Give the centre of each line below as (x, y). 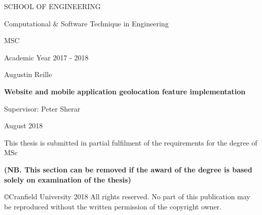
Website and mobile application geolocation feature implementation (125, 91)
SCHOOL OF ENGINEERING (52, 6)
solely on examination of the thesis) (68, 179)
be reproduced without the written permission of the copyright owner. (113, 206)
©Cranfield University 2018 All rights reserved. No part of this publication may (127, 196)
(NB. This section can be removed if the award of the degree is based (128, 169)
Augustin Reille (28, 74)
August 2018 (24, 126)
